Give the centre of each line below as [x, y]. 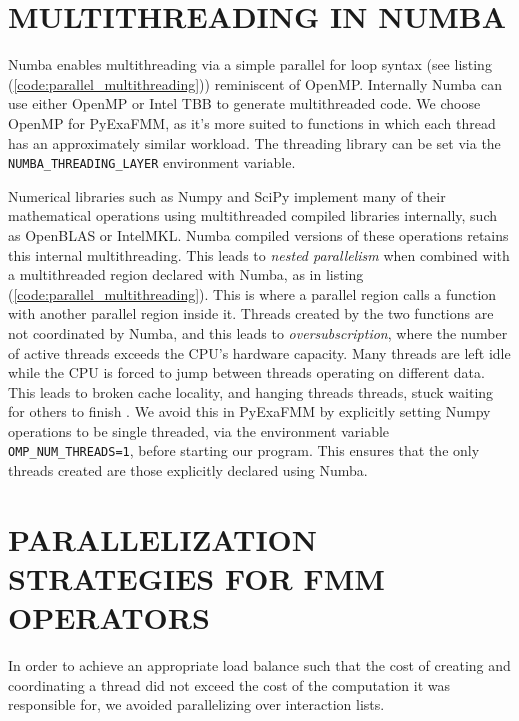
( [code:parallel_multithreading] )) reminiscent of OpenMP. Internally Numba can [255, 83]
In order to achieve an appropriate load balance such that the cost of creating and [259, 665]
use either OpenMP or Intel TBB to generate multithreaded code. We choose [244, 103]
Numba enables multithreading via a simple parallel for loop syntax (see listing [250, 64]
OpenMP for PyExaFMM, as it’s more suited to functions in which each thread [252, 122]
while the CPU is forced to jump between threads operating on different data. [246, 372]
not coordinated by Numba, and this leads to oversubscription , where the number [258, 332]
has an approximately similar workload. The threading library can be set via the [254, 142]
